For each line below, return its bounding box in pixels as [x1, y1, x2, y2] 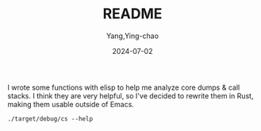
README [102, 5, 163, 23]
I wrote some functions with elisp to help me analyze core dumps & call [7, 83, 240, 92]
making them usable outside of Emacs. [7, 99, 134, 109]
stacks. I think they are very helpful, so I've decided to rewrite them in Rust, [7, 91, 254, 100]
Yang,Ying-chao [106, 31, 159, 40]
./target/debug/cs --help [7, 114, 93, 123]
